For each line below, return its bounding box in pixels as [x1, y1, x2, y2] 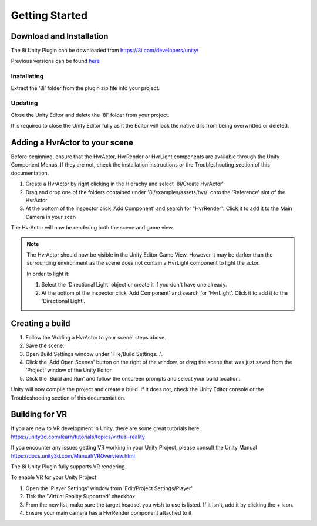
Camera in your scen [25, 213, 76, 220]
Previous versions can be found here [11, 58, 100, 65]
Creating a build [11, 318, 70, 328]
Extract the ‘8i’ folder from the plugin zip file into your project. [11, 84, 160, 91]
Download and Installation [11, 31, 109, 41]
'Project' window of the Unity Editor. [25, 367, 113, 374]
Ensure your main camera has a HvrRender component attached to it [25, 509, 192, 516]
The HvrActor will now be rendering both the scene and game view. [11, 224, 174, 231]
